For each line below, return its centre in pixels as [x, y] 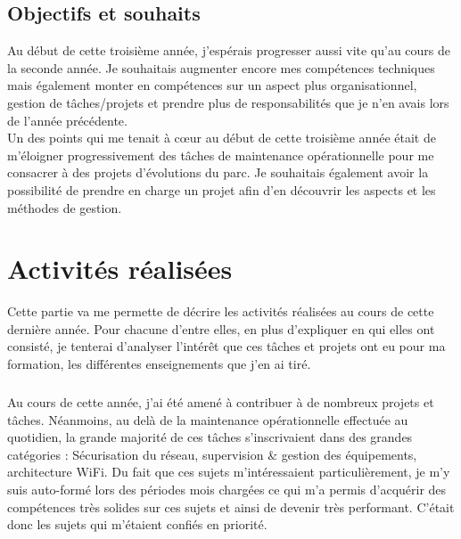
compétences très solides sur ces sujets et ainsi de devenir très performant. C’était [231, 506]
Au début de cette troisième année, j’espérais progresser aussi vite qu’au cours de [229, 50]
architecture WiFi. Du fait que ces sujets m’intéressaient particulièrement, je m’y [229, 472]
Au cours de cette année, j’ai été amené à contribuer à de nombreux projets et [221, 402]
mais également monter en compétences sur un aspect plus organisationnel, [212, 85]
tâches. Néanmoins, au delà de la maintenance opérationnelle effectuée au [208, 419]
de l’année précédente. [67, 120]
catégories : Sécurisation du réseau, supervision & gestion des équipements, [212, 454]
